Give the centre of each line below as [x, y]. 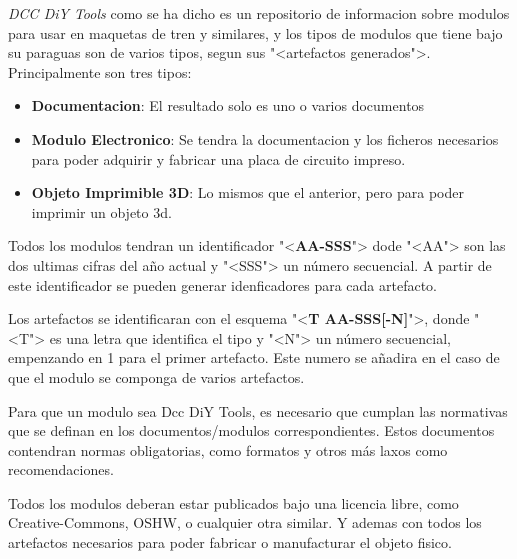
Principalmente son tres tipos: [100, 71]
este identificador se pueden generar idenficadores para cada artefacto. [223, 284]
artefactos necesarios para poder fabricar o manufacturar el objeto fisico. [230, 542]
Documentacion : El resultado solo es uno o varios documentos [228, 105]
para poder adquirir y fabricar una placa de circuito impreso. [218, 158]
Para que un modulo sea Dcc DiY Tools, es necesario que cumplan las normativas [258, 410]
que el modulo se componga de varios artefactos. [156, 376]
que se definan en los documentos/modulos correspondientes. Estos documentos [251, 430]
